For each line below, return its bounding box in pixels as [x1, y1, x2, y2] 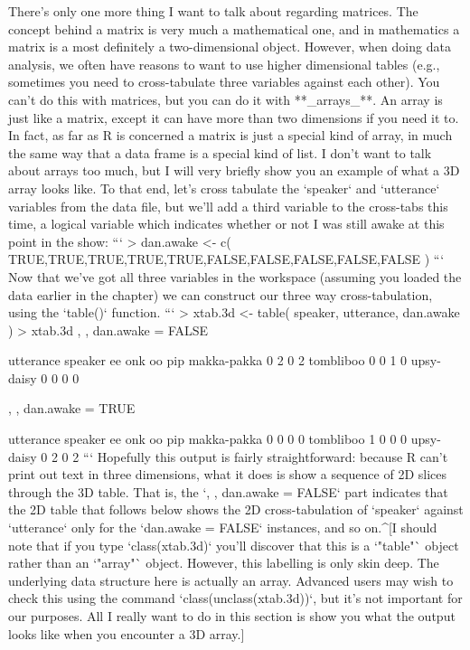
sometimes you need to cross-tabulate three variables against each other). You [8, 72, 440, 91]
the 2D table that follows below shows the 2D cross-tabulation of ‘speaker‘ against [8, 500, 464, 519]
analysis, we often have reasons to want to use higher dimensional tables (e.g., [8, 54, 440, 73]
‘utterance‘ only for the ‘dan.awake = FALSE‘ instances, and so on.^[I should [8, 518, 437, 537]
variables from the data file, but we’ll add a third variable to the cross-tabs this [8, 196, 448, 215]
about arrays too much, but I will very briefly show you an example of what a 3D [8, 161, 460, 180]
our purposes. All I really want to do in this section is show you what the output [8, 607, 456, 625]
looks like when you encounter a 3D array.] [8, 624, 245, 643]
